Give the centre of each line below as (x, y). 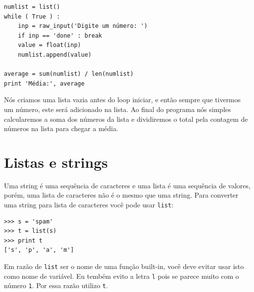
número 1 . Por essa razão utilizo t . (56, 285)
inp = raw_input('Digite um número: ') (83, 26)
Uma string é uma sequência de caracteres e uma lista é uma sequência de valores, (127, 185)
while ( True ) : (32, 16)
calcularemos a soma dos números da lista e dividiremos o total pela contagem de (126, 119)
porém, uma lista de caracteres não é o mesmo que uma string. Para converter (121, 195)
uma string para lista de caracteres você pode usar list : (89, 205)
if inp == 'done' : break (60, 35)
